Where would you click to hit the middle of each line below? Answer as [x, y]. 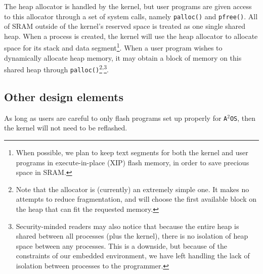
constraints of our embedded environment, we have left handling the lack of [133, 256]
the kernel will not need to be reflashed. [66, 128]
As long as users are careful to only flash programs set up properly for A [116, 118]
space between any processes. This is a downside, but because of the [121, 245]
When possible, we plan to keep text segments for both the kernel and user [132, 152]
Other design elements [64, 96]
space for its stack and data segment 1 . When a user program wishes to [113, 47]
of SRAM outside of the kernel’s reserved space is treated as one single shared [125, 26]
